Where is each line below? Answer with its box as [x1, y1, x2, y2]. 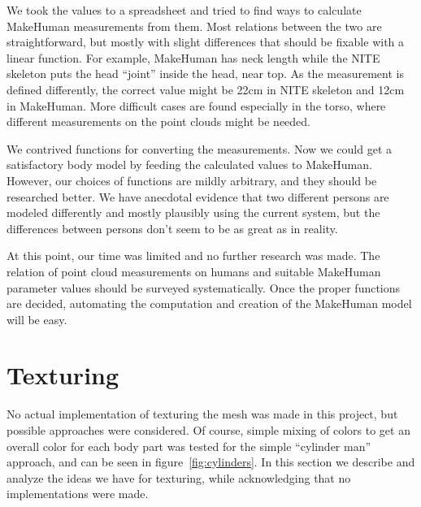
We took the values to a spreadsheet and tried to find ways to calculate [7, 2, 362, 18]
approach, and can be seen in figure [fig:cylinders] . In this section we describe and [7, 453, 415, 470]
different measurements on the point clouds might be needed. [7, 113, 311, 130]
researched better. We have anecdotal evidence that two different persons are [7, 188, 389, 205]
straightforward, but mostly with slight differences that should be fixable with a [7, 33, 405, 50]
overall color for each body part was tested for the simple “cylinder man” [7, 437, 371, 454]
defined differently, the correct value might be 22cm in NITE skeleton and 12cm [7, 80, 405, 97]
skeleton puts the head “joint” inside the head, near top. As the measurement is [7, 65, 404, 82]
